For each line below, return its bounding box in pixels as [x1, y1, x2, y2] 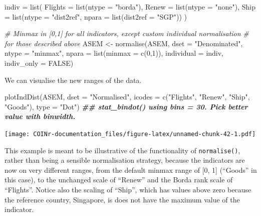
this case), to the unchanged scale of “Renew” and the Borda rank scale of [5, 174, 233, 185]
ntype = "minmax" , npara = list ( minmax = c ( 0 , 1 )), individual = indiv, [5, 48, 224, 58]
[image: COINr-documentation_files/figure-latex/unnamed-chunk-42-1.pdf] [5, 130, 256, 138]
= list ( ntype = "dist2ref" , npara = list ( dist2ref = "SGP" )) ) [5, 11, 187, 22]
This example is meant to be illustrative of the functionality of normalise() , [5, 145, 240, 155]
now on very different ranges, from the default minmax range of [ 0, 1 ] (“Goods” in [5, 164, 257, 175]
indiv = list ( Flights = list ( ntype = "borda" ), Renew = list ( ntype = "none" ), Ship [5, 2, 255, 12]
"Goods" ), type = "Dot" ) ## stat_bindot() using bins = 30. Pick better [5, 101, 248, 112]
